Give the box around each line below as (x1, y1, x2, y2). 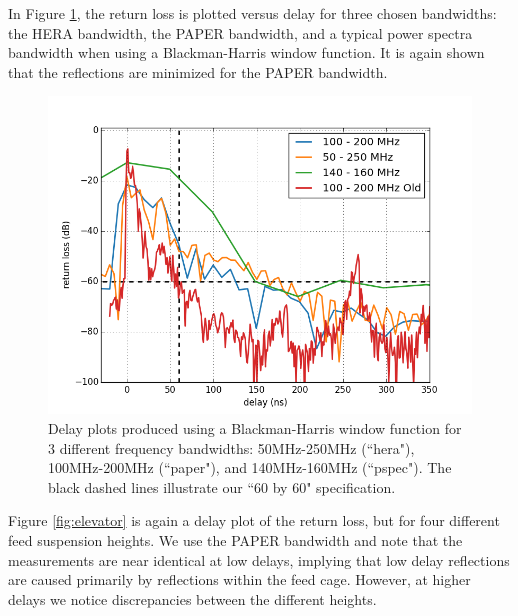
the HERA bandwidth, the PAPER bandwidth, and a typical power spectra (8, 22, 473, 43)
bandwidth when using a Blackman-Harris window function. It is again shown (8, 42, 485, 63)
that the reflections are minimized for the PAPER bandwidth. (8, 61, 388, 82)
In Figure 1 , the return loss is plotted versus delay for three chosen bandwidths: (8, 3, 497, 23)
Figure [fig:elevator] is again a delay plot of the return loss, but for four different (8, 510, 500, 531)
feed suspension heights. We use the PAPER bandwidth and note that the (8, 529, 463, 550)
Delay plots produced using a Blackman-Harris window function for (48, 417, 462, 438)
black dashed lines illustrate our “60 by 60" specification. (48, 476, 396, 497)
